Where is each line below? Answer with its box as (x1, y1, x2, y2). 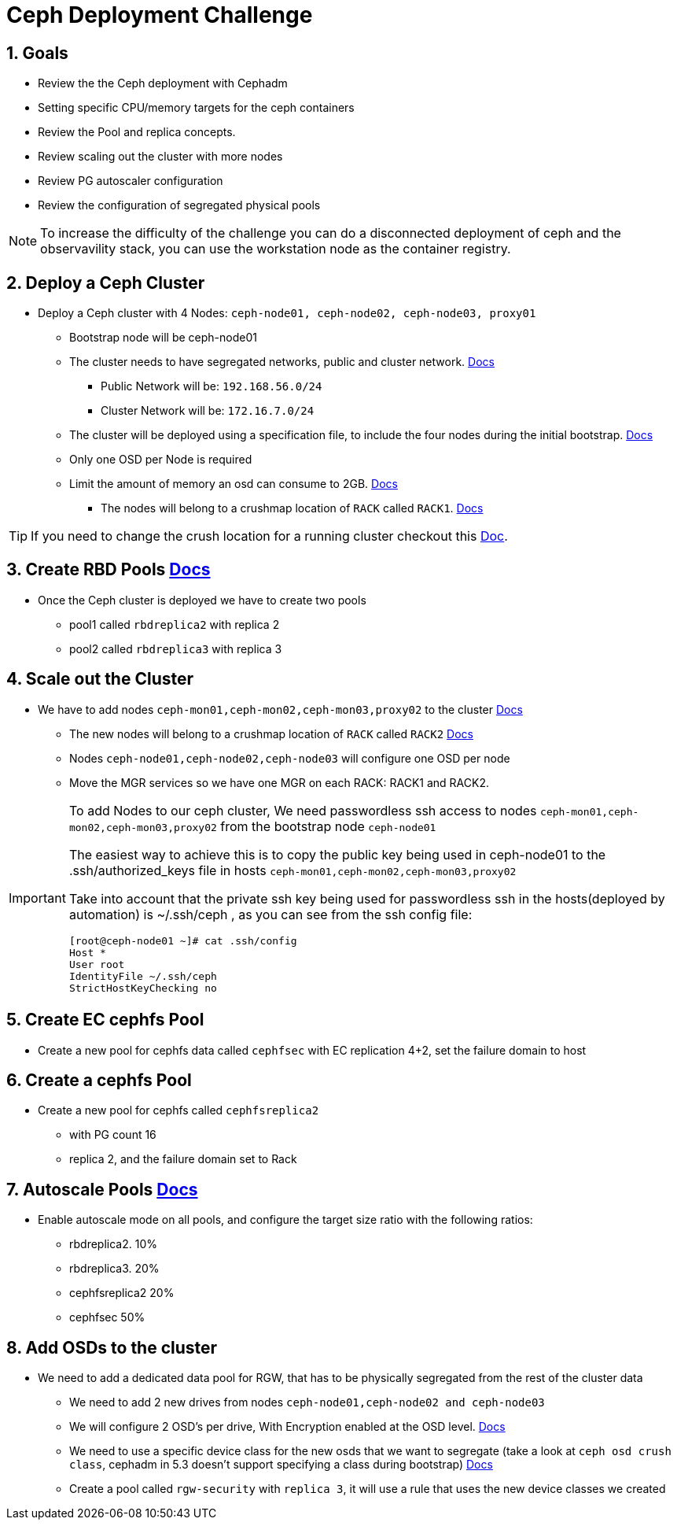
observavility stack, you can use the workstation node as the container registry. (40, 241, 511, 257)
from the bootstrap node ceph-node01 (220, 818, 436, 834)
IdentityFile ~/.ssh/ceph (68, 970, 217, 982)
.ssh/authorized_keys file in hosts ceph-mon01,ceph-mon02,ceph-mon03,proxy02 (68, 862, 517, 878)
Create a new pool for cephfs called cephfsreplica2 (38, 1103, 319, 1118)
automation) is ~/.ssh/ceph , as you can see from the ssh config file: (68, 906, 473, 922)
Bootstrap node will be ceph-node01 (69, 331, 257, 345)
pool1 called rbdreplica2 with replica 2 (69, 617, 280, 631)
